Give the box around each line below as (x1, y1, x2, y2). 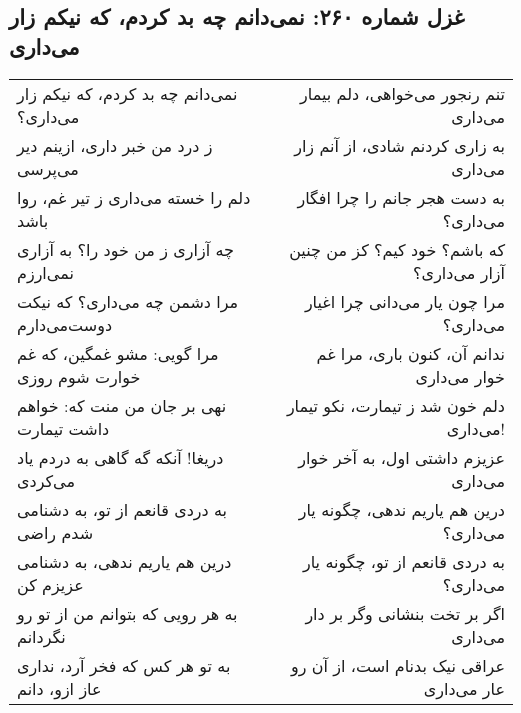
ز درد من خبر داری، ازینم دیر (17, 133, 213, 157)
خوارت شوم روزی (17, 364, 141, 388)
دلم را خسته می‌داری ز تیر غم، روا (17, 185, 251, 209)
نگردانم (17, 624, 66, 648)
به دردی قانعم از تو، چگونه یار (303, 549, 505, 573)
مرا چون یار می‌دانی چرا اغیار (304, 289, 505, 313)
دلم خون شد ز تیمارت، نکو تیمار (286, 393, 505, 417)
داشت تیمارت (17, 416, 110, 440)
